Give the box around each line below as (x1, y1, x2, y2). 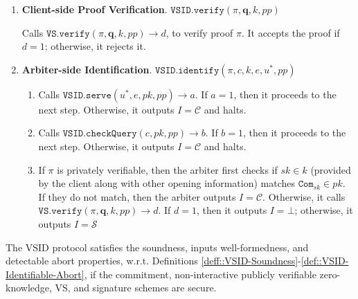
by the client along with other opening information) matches (38, 176, 295, 190)
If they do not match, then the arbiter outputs (38, 189, 236, 203)
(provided (310, 162, 351, 176)
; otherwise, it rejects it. (44, 39, 146, 53)
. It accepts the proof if (241, 25, 340, 39)
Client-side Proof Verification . (21, 2, 168, 16)
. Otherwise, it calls (262, 189, 346, 203)
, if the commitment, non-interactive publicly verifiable (84, 266, 316, 281)
